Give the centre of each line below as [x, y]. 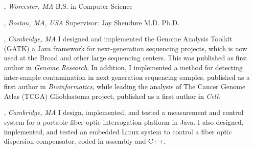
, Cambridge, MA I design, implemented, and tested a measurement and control [124, 112]
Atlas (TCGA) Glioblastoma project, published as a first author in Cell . [112, 96]
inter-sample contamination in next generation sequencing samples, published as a [127, 77]
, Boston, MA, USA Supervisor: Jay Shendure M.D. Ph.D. [92, 22]
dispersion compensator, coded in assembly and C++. [85, 141]
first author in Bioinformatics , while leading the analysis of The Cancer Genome [125, 86]
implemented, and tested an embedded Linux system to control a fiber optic [118, 131]
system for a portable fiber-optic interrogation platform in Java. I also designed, [124, 121]
